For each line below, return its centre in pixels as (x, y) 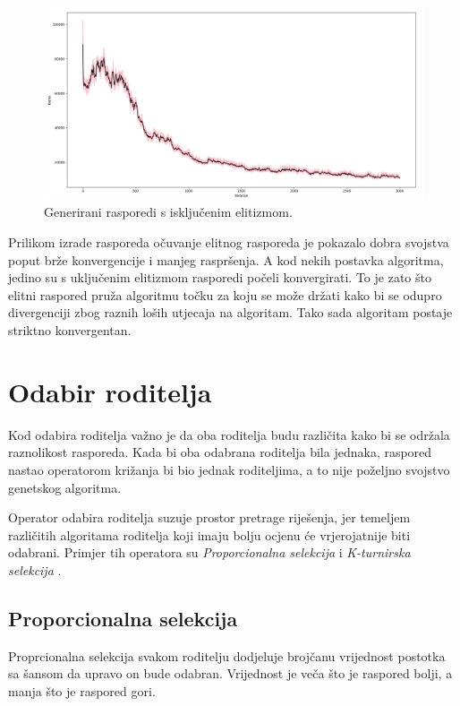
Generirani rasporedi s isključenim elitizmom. (168, 212)
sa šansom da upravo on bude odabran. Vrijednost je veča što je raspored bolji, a (230, 673)
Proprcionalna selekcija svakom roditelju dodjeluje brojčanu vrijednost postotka (227, 655)
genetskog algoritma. (65, 487)
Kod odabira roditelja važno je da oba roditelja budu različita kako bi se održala (229, 434)
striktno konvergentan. (70, 330)
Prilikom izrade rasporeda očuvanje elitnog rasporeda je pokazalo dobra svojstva (229, 242)
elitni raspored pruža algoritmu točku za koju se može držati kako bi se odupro (225, 294)
